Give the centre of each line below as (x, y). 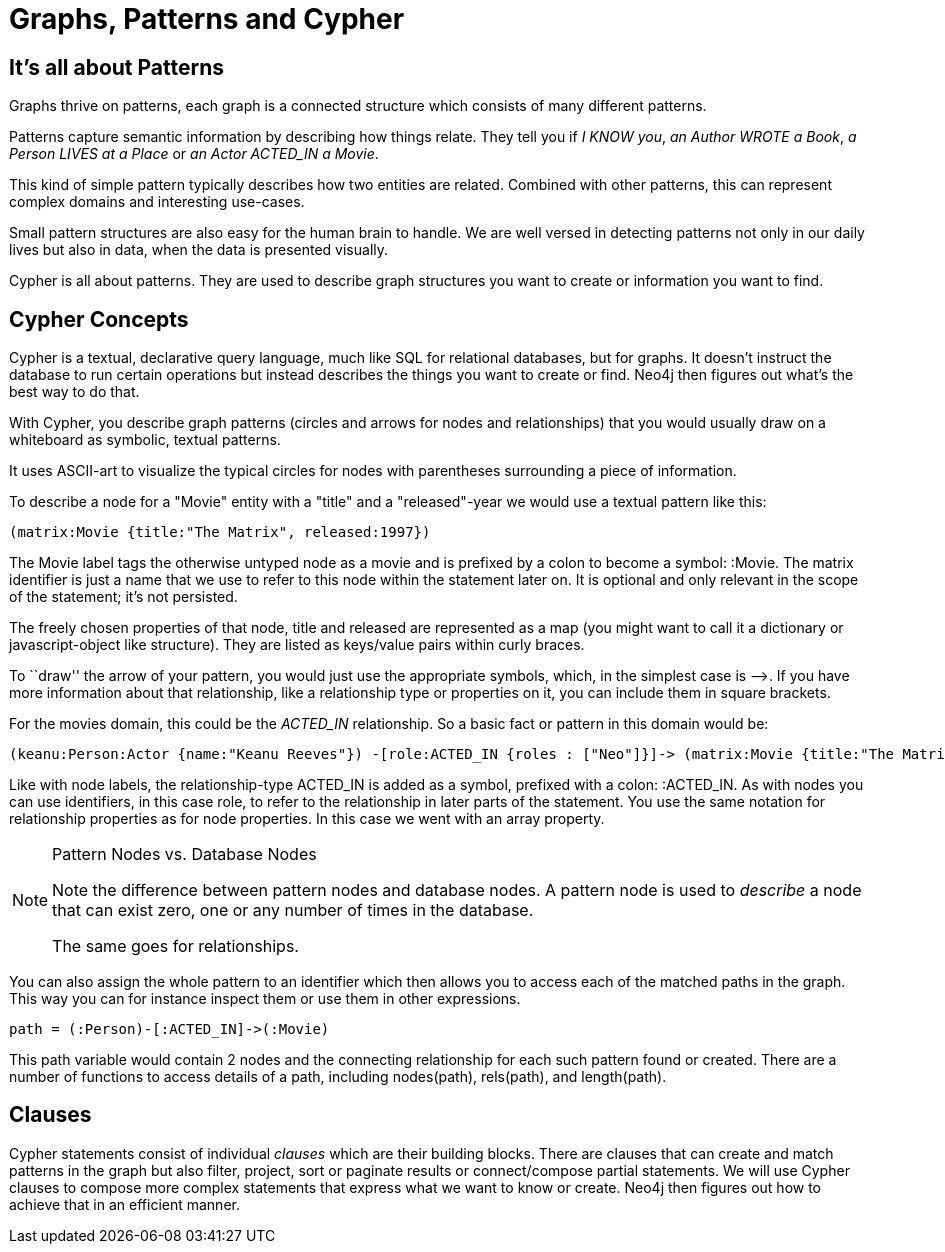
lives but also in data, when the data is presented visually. (199, 250)
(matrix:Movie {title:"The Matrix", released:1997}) (220, 532)
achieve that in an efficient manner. (124, 1204)
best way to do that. (74, 392)
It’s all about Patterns (117, 67)
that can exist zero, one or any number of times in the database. (293, 910)
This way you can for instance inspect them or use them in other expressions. (265, 999)
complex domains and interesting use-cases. (157, 202)
